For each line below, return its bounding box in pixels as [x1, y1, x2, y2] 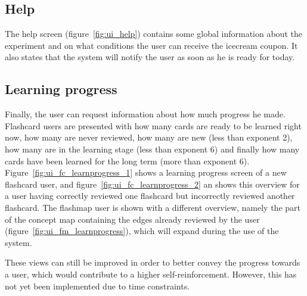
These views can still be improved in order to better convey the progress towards [5, 256, 300, 269]
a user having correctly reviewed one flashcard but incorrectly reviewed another [5, 189, 295, 202]
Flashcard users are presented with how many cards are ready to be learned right [5, 119, 302, 132]
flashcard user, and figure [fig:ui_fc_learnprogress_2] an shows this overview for [5, 177, 300, 190]
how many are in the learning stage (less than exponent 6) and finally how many [5, 142, 300, 155]
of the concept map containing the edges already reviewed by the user [5, 213, 260, 225]
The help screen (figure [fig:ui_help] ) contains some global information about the [5, 27, 302, 40]
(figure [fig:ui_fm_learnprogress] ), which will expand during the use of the [5, 225, 279, 237]
